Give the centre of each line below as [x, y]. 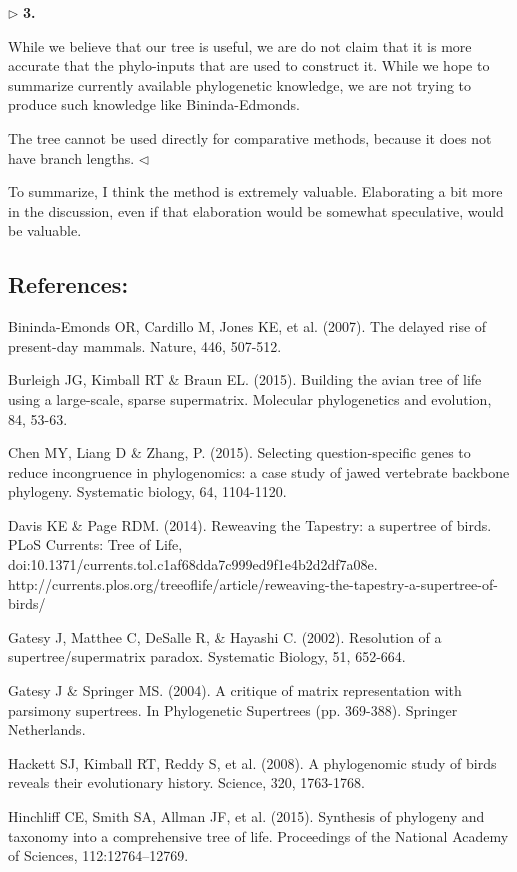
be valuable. [45, 230]
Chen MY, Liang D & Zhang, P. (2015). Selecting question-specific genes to [239, 452]
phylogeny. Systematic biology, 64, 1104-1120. [147, 491]
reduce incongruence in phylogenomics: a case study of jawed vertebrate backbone [259, 471]
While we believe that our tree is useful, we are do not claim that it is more [240, 45]
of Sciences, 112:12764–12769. [98, 855]
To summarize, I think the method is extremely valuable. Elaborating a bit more [255, 191]
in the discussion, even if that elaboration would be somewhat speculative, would [256, 210]
